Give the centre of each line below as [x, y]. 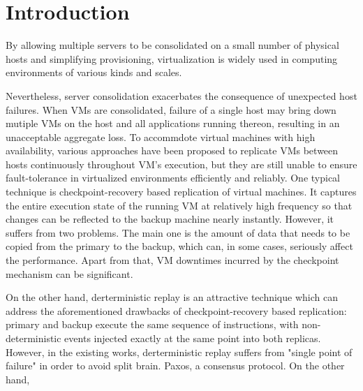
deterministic [34, 338]
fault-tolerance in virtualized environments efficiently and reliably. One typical [173, 178]
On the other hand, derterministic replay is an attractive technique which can [172, 297]
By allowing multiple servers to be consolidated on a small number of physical [172, 45]
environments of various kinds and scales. [94, 72]
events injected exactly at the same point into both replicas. [193, 338]
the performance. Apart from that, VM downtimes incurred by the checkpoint [172, 260]
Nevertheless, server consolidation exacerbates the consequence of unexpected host [181, 95]
